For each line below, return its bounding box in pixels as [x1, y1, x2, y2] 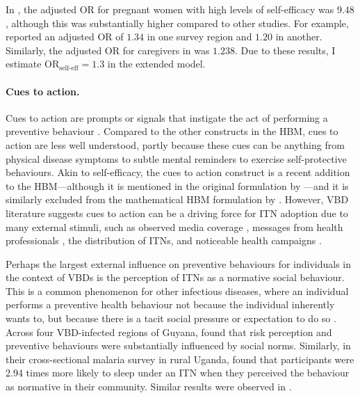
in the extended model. [107, 56, 206, 71]
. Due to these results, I [235, 42, 336, 57]
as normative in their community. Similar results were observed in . [6, 379, 292, 394]
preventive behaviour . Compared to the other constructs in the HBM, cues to [6, 124, 338, 138]
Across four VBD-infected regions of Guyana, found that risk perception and [6, 324, 332, 339]
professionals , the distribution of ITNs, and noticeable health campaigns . [6, 233, 322, 248]
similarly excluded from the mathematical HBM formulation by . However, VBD [6, 192, 349, 207]
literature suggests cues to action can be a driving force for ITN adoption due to [6, 205, 348, 220]
